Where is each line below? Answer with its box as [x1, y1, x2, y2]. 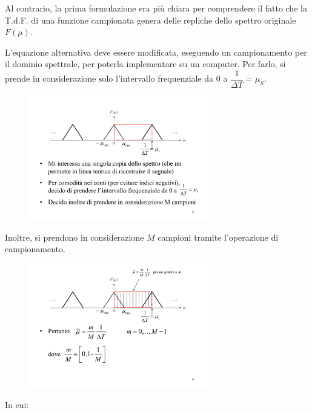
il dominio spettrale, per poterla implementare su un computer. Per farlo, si [5, 57, 286, 70]
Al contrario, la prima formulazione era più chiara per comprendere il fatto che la [5, 2, 307, 14]
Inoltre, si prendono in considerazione [5, 230, 144, 243]
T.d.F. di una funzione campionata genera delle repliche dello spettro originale [5, 13, 296, 26]
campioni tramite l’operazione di [158, 230, 279, 243]
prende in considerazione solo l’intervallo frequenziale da [5, 72, 214, 85]
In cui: [5, 398, 29, 411]
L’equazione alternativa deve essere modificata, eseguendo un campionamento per [5, 45, 307, 58]
